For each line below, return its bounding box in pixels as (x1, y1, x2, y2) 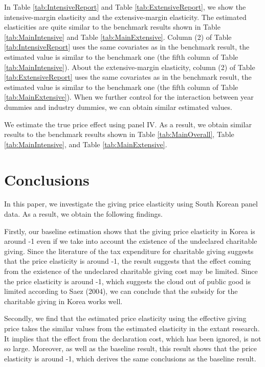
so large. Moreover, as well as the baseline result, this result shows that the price (4, 343, 257, 354)
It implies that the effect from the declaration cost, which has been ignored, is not (4, 333, 261, 343)
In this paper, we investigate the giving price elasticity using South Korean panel (4, 198, 258, 209)
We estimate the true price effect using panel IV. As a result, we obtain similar (4, 119, 252, 129)
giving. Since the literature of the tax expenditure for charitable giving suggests (4, 245, 254, 256)
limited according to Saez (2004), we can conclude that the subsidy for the (4, 286, 238, 296)
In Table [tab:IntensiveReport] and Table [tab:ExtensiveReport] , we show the (4, 2, 246, 12)
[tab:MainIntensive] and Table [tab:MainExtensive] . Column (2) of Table (4, 31, 232, 42)
